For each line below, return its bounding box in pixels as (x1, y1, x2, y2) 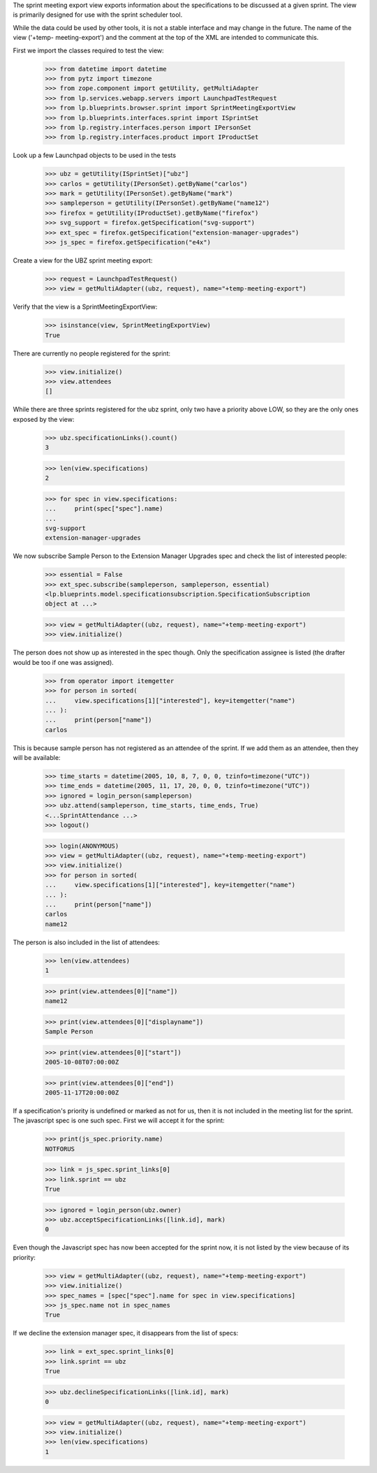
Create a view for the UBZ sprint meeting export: (13, 256, 153, 265)
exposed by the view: (13, 415, 75, 423)
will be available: (13, 754, 61, 762)
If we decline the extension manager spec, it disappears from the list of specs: (13, 1329, 239, 1338)
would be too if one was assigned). (13, 658, 114, 666)
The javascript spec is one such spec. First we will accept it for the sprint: (13, 1116, 225, 1124)
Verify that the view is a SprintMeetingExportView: (13, 302, 158, 311)
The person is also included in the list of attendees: (13, 938, 161, 946)
